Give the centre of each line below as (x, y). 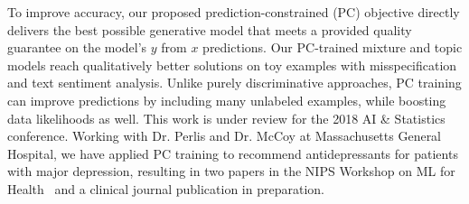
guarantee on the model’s (77, 47)
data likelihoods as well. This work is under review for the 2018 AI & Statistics (226, 118)
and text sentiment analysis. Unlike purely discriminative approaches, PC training (234, 83)
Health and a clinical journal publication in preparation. (166, 188)
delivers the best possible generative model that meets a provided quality (210, 29)
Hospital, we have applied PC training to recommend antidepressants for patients (233, 153)
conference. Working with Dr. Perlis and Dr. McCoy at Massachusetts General (225, 136)
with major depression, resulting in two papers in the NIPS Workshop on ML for (231, 171)
